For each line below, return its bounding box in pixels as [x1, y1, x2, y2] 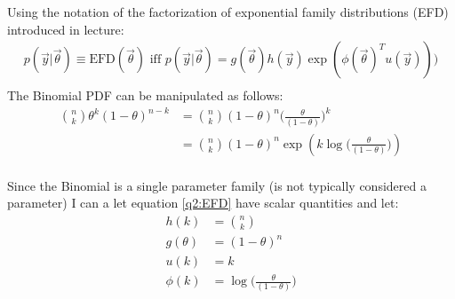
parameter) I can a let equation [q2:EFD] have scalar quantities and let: [7, 193, 399, 212]
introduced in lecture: [7, 20, 124, 38]
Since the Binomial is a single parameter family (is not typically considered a [7, 176, 427, 194]
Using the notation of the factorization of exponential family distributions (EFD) [7, 3, 449, 20]
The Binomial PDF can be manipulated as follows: [7, 86, 283, 105]
